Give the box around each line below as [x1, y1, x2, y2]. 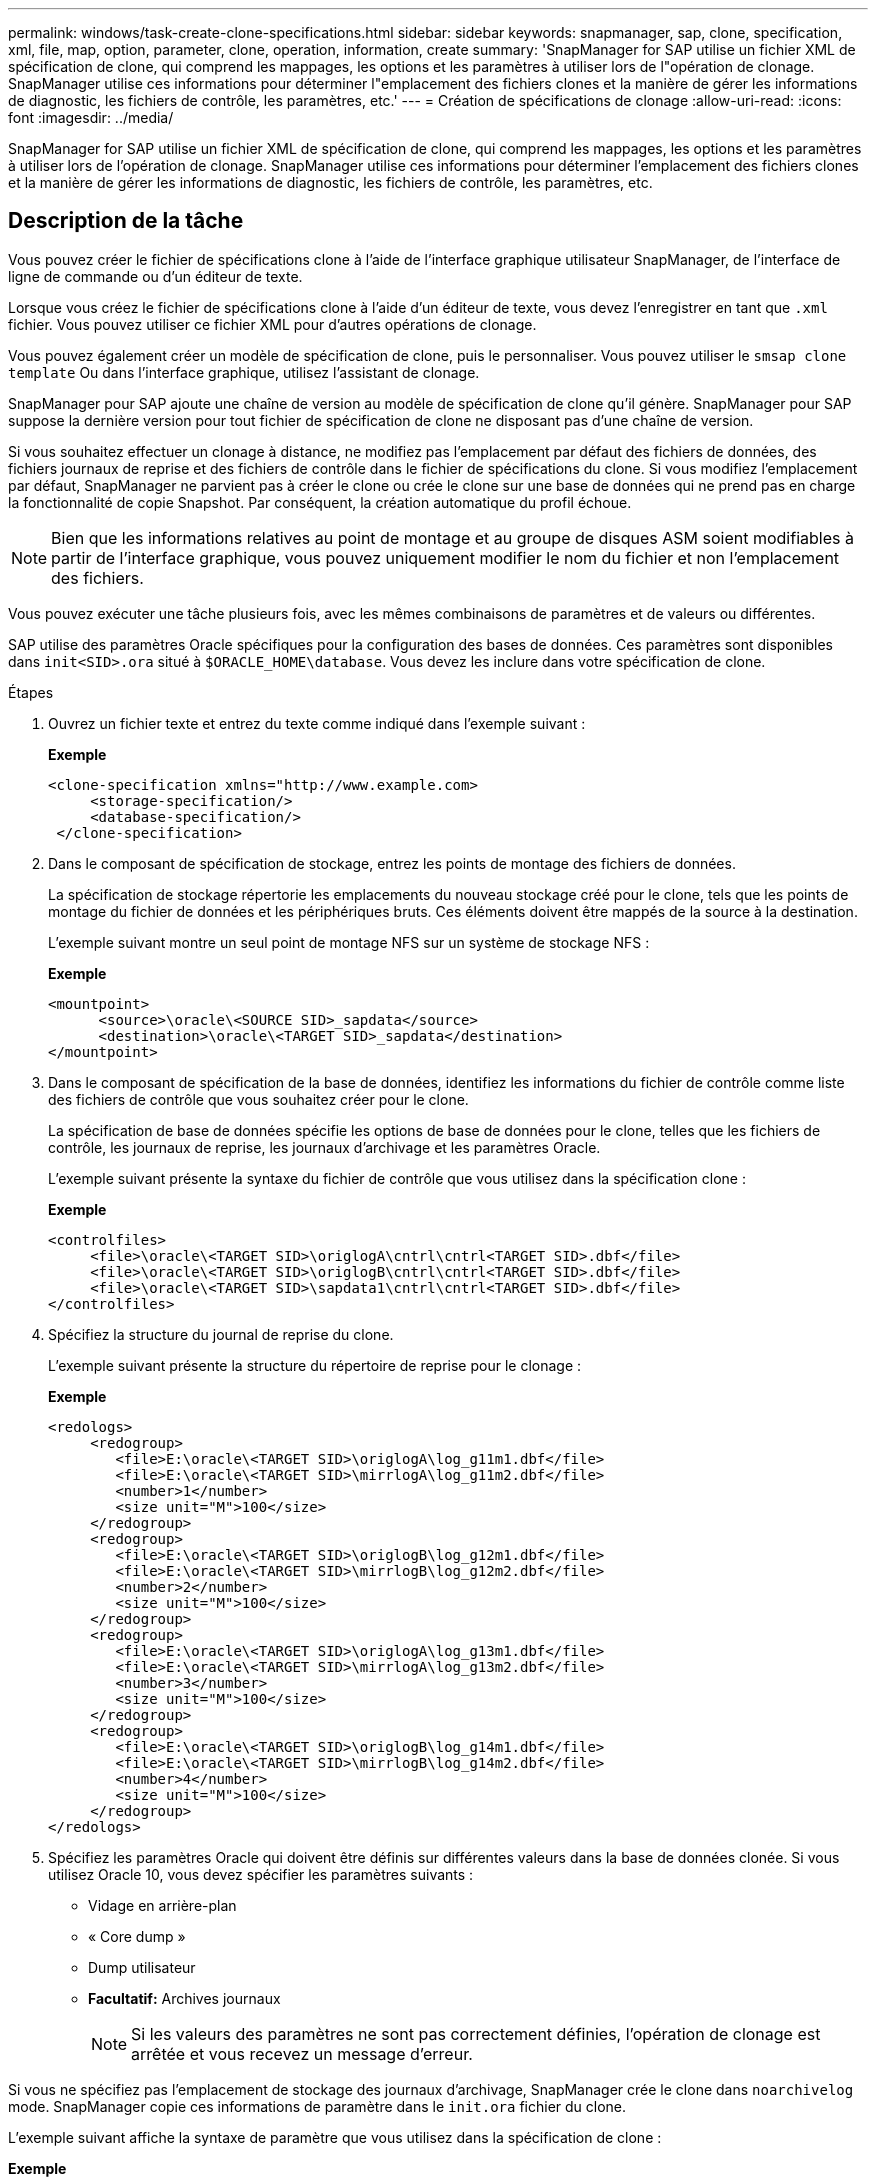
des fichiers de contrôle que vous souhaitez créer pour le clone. [48, 1090, 469, 1108]
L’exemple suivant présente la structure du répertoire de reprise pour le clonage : [48, 1356, 582, 1374]
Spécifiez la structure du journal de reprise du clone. [48, 1325, 394, 1343]
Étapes [8, 683, 54, 701]
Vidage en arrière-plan [88, 1896, 237, 1914]
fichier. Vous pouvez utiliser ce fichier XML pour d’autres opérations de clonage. [8, 315, 537, 333]
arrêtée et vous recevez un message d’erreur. [131, 2043, 473, 2064]
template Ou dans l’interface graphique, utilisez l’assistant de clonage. [8, 363, 480, 381]
